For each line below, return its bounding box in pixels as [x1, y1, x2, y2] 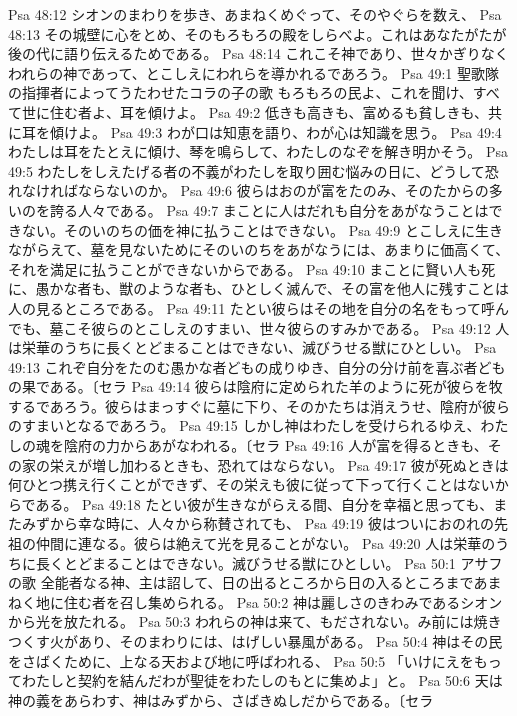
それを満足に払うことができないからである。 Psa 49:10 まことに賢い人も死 [8, 258, 496, 279]
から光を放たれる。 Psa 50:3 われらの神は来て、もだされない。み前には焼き [8, 611, 502, 632]
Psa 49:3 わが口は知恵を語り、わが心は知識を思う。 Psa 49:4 [110, 121, 502, 142]
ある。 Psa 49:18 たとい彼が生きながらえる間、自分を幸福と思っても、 [35, 493, 494, 514]
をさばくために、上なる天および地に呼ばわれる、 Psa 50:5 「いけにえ [8, 650, 460, 671]
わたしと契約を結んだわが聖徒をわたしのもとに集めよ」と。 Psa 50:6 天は [21, 670, 503, 691]
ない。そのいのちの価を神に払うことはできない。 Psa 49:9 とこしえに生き [21, 219, 503, 240]
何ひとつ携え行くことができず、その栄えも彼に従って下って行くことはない [8, 474, 495, 495]
